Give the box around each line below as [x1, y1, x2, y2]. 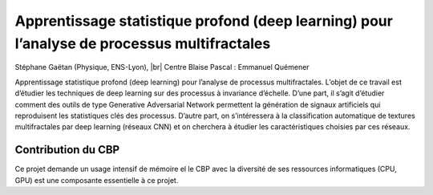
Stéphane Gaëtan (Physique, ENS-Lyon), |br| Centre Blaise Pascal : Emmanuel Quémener [14, 63, 310, 72]
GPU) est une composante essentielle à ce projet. [14, 175, 179, 185]
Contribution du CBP [14, 143, 120, 156]
